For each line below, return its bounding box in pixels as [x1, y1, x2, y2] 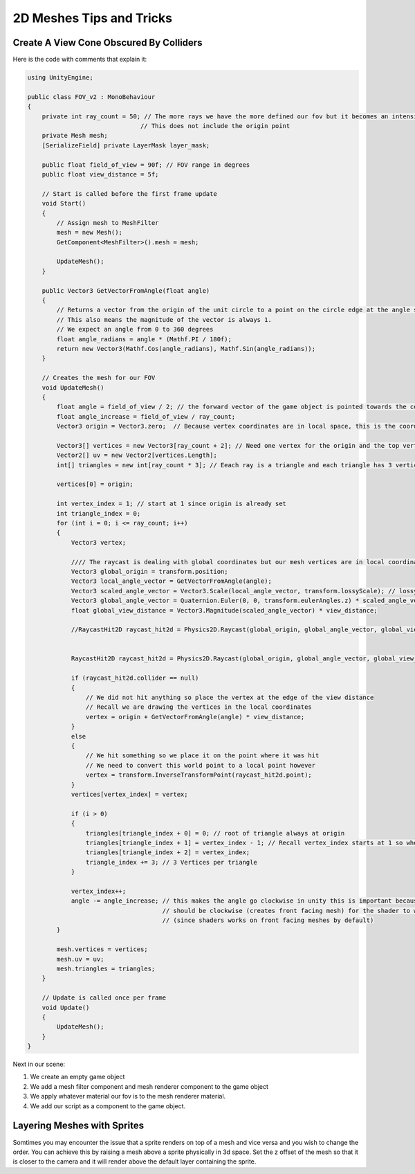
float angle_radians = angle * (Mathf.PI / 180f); [56, 335, 232, 343]
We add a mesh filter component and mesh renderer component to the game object [30, 1082, 269, 1090]
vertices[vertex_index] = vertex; [71, 790, 188, 798]
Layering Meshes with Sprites [12, 1120, 145, 1132]
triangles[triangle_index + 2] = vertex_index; [85, 849, 250, 856]
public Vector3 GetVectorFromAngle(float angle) [41, 287, 210, 294]
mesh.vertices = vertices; [56, 946, 148, 953]
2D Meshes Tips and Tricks [12, 10, 173, 26]
